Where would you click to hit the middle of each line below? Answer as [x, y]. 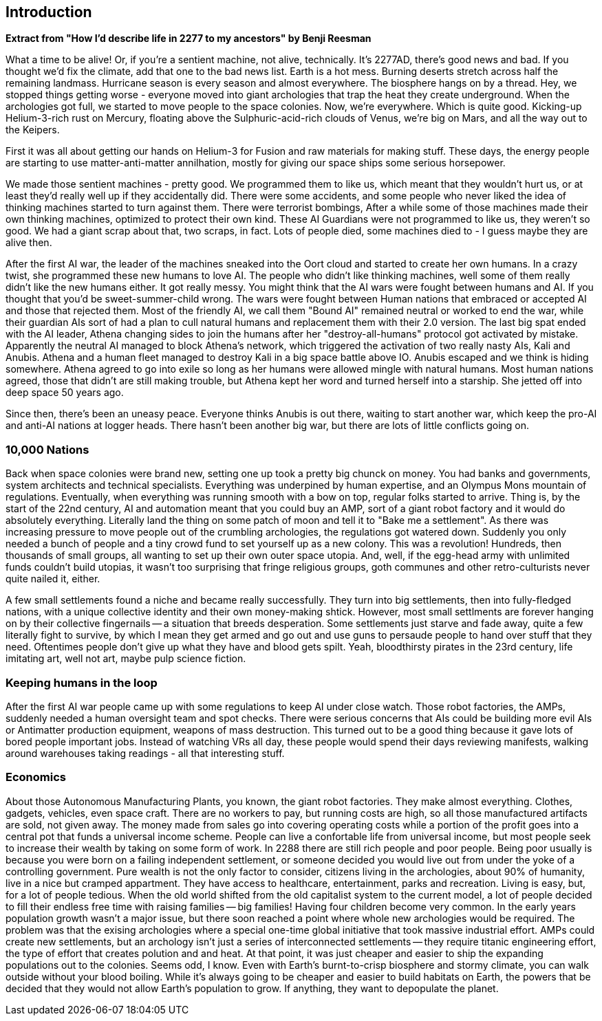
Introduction [49, 12]
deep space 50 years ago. [65, 393]
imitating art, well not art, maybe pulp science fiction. [126, 659]
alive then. [29, 243]
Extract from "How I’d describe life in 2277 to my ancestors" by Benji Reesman [189, 39]
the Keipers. [33, 130]
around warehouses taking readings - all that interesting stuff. [145, 753]
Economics [36, 777]
